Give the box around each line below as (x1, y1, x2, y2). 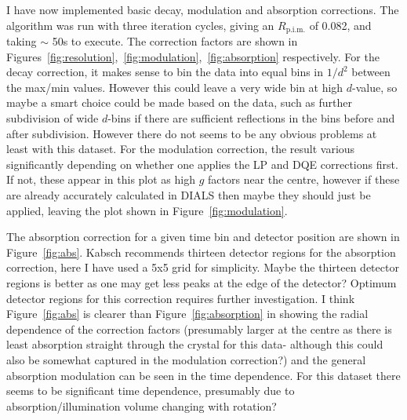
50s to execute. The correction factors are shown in (52, 33, 298, 49)
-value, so (352, 79, 398, 95)
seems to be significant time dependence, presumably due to (6, 382, 295, 399)
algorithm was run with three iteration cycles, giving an (6, 16, 274, 33)
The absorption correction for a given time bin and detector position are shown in (6, 228, 400, 245)
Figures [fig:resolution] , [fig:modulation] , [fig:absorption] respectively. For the (6, 48, 380, 64)
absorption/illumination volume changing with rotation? (6, 397, 277, 414)
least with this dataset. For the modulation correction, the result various (6, 141, 355, 157)
